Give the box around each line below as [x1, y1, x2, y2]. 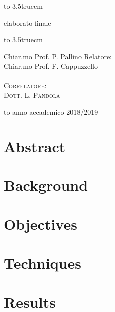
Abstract [4, 136, 66, 156]
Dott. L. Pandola [4, 90, 60, 100]
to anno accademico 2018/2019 [4, 106, 98, 117]
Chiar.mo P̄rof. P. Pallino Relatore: [4, 51, 112, 61]
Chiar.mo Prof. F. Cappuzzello [4, 61, 98, 71]
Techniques [4, 252, 81, 273]
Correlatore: [4, 80, 47, 90]
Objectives [4, 214, 77, 234]
